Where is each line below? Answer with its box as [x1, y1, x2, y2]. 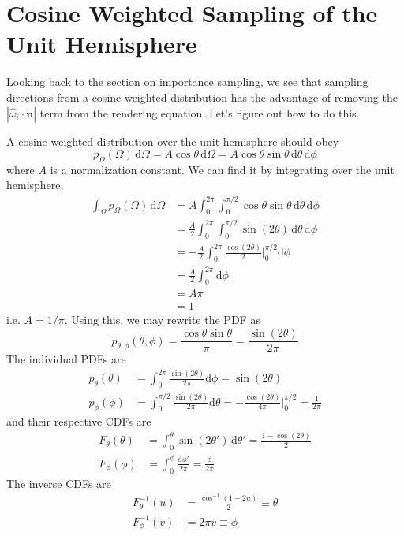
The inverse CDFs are [6, 475, 111, 491]
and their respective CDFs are [6, 413, 151, 430]
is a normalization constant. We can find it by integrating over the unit [50, 161, 395, 177]
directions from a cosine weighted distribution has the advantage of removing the [6, 88, 398, 105]
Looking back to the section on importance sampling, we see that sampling [6, 73, 368, 90]
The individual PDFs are [6, 351, 126, 367]
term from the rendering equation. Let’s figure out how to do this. [39, 104, 360, 121]
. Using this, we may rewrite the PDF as [64, 311, 260, 328]
